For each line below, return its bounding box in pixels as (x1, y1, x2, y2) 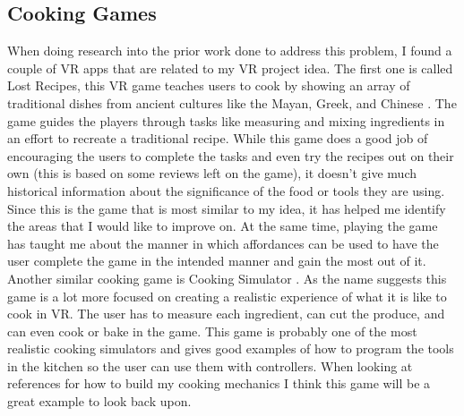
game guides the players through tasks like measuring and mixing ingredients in (7, 111, 445, 130)
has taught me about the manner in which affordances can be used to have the (7, 233, 439, 252)
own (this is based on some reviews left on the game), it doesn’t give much (7, 164, 417, 183)
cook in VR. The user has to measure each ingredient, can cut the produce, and (7, 304, 445, 323)
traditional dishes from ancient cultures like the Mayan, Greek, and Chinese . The (7, 93, 457, 112)
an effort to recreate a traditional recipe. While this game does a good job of (7, 129, 428, 148)
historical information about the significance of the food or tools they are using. (7, 181, 445, 200)
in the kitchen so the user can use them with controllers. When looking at (7, 356, 413, 375)
